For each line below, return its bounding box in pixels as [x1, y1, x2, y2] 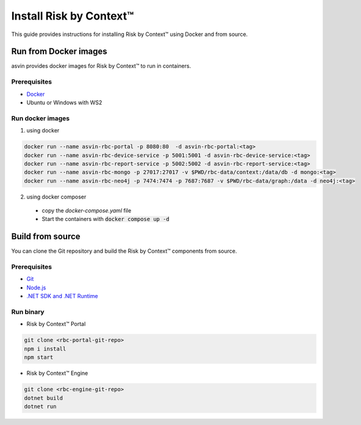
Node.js [26, 284, 46, 291]
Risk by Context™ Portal [26, 321, 86, 328]
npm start [24, 354, 54, 361]
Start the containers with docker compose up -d [41, 216, 170, 223]
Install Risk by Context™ [11, 9, 134, 23]
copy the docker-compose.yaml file [41, 207, 132, 214]
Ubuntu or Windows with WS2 [26, 98, 102, 106]
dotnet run [24, 403, 57, 410]
